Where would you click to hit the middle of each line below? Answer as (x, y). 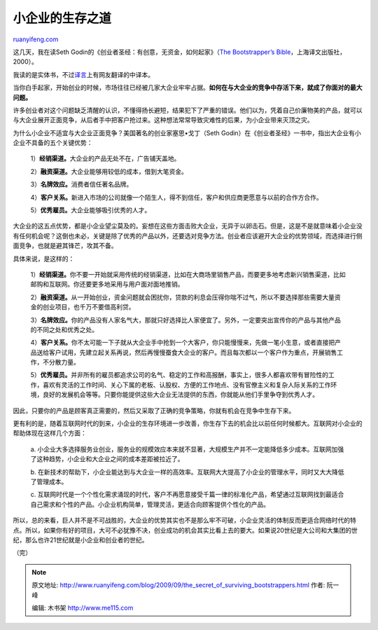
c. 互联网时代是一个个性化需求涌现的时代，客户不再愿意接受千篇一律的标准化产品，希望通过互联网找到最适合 (187, 495)
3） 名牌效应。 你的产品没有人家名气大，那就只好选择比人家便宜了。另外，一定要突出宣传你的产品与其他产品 (185, 320)
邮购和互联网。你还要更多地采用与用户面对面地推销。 (107, 285)
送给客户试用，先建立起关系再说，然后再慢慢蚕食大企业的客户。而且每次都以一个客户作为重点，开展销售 (187, 352)
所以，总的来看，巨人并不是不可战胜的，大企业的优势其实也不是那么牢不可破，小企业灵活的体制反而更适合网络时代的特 (184, 520)
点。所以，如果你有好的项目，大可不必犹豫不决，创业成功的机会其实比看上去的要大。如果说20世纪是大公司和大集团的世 (185, 530)
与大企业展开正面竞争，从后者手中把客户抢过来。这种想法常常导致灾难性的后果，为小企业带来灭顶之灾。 (163, 120)
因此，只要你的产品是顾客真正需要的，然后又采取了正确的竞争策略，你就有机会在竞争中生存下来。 (154, 411)
